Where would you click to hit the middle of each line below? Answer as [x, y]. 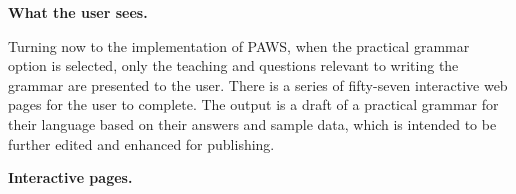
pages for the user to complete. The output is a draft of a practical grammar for [253, 104]
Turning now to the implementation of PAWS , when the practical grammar [239, 45]
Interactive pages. [70, 177]
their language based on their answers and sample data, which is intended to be [252, 123]
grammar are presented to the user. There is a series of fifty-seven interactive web [258, 84]
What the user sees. [78, 12]
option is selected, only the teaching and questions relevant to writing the [233, 65]
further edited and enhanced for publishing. [141, 143]
